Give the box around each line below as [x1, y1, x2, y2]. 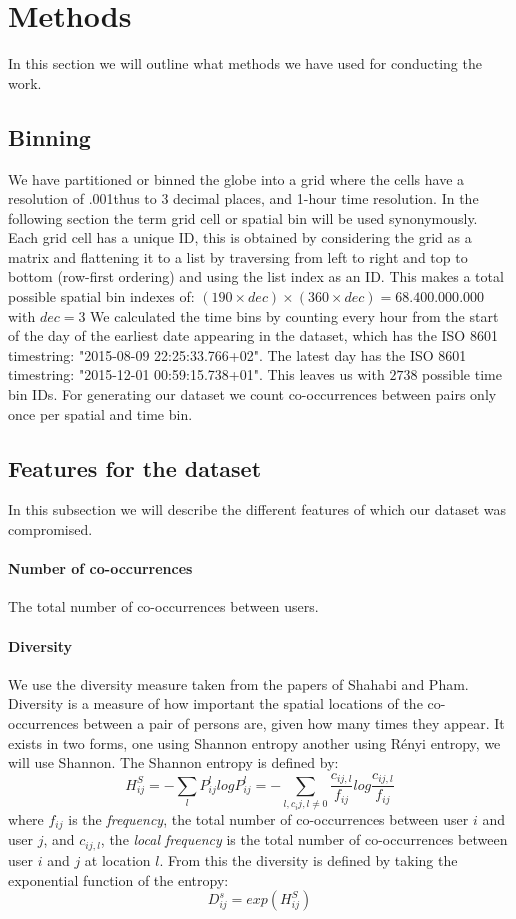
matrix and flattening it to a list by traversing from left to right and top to [8, 246, 468, 267]
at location [84, 849, 151, 870]
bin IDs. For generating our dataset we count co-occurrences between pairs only [8, 384, 497, 405]
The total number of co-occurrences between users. [8, 596, 319, 617]
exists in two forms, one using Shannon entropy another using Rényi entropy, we [8, 732, 501, 753]
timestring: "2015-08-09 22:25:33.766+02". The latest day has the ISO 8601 [8, 344, 467, 365]
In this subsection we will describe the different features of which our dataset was [8, 499, 507, 520]
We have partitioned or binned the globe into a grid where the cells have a [8, 168, 465, 189]
